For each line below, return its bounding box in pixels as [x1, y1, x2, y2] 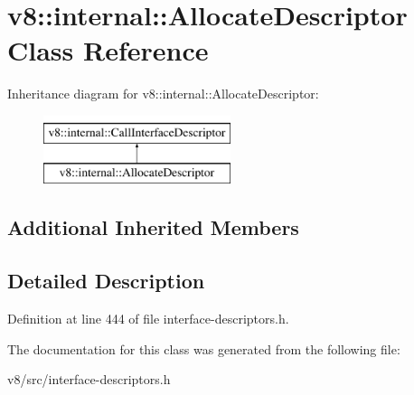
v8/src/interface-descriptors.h [7, 370, 171, 389]
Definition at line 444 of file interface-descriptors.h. [7, 309, 289, 328]
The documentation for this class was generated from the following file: [7, 339, 400, 358]
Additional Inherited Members [7, 213, 299, 241]
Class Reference [7, 32, 209, 69]
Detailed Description [7, 267, 205, 295]
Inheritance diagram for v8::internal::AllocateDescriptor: [7, 84, 319, 103]
